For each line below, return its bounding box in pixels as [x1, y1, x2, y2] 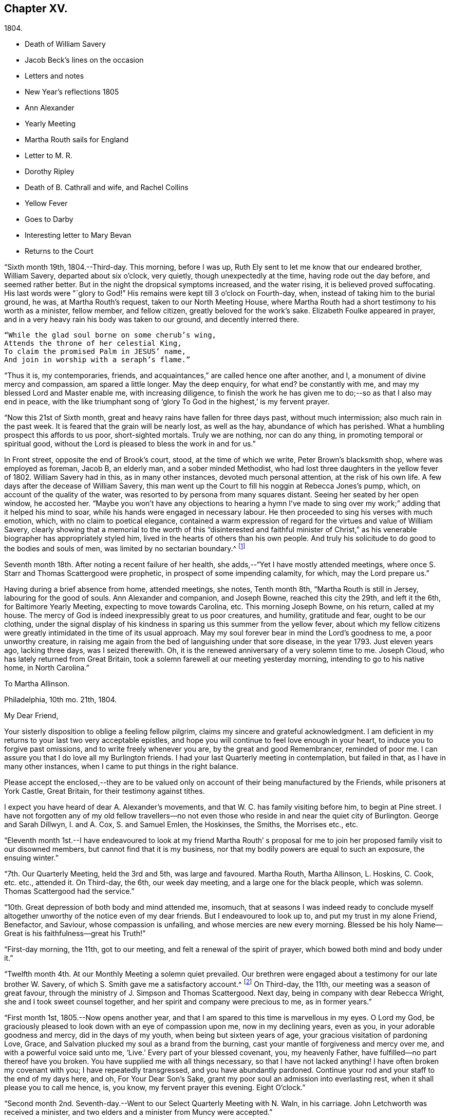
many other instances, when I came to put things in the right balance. [4, 762, 238, 771]
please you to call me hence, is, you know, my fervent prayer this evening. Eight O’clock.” [4, 1082, 306, 1092]
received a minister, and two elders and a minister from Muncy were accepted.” [4, 1107, 273, 1116]
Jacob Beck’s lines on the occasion [25, 55, 144, 65]
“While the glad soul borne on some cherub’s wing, [4, 331, 217, 340]
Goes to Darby [25, 215, 73, 224]
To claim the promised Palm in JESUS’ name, [4, 347, 186, 356]
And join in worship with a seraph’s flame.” [4, 356, 191, 364]
